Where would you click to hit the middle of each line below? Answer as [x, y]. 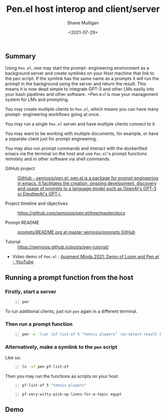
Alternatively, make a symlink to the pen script [61, 347]
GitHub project [20, 169]
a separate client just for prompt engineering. [51, 139]
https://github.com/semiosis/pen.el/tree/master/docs [71, 213]
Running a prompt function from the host [69, 277]
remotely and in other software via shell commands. [58, 159]
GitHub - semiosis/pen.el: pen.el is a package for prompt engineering [88, 178]
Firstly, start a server [31, 291]
